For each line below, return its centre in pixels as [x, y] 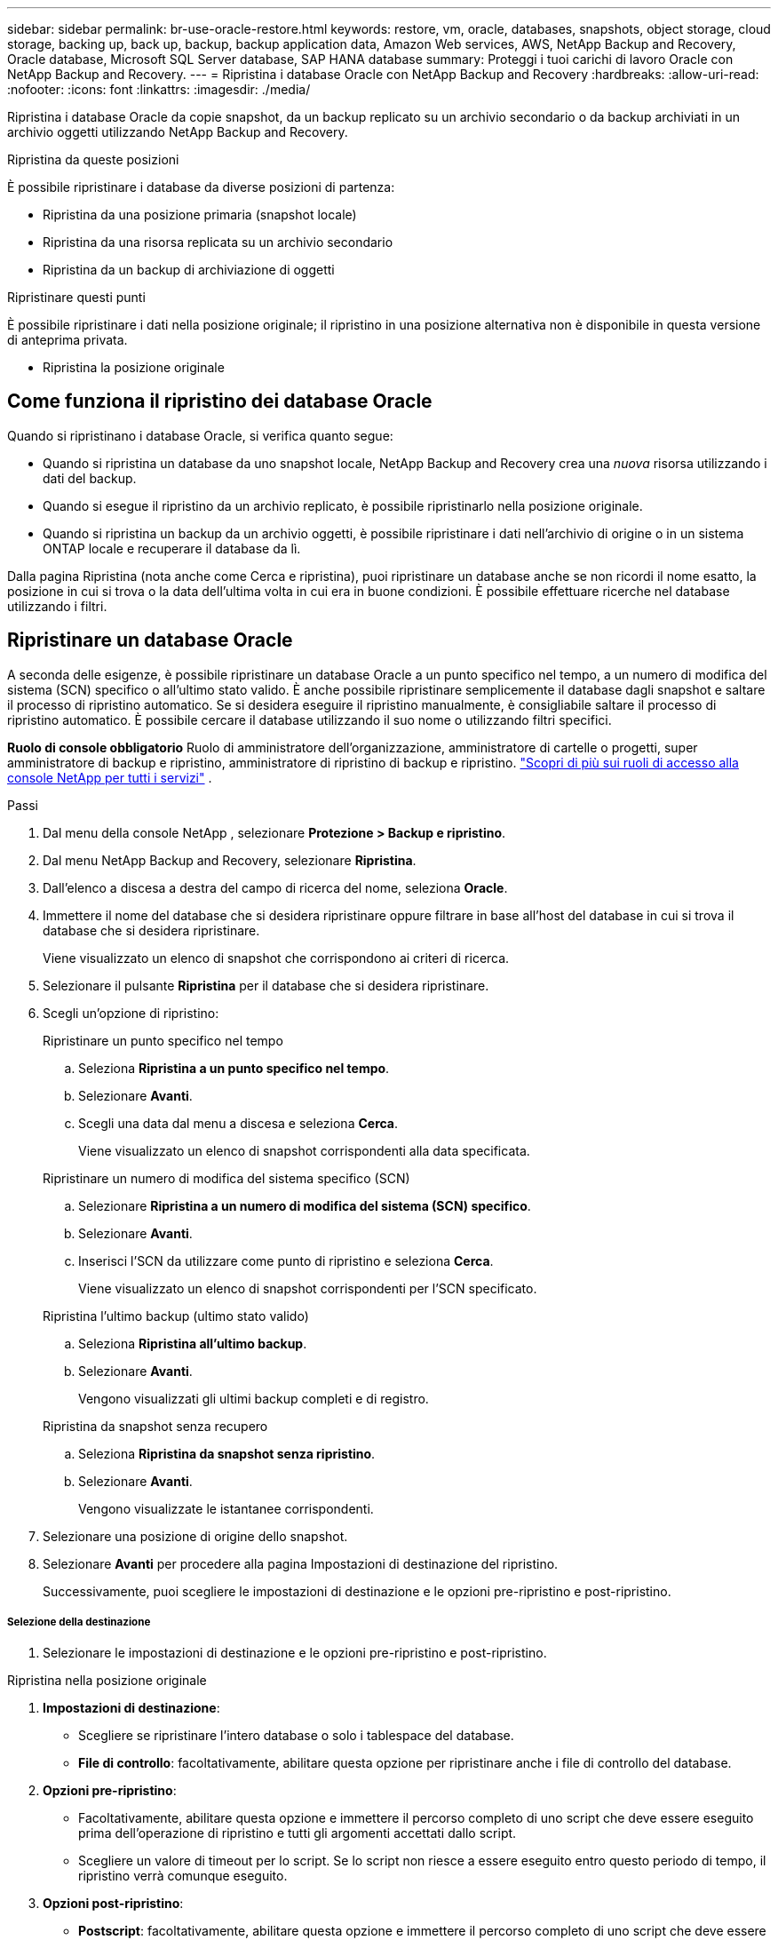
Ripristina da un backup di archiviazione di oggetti [189, 270]
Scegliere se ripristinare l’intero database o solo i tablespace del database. [296, 1736]
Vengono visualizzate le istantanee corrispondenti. [226, 1508]
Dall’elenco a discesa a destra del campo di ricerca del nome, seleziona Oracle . [275, 887]
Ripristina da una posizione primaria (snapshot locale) [200, 215]
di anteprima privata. [67, 340]
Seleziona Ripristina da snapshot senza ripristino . [227, 1453]
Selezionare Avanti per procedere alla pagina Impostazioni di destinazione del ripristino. [301, 1563]
